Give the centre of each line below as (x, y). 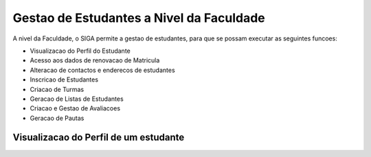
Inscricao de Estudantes (64, 80)
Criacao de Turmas (57, 89)
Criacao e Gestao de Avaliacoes (75, 108)
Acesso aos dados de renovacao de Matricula (95, 60)
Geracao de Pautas (57, 118)
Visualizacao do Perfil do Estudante (80, 51)
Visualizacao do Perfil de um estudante (99, 137)
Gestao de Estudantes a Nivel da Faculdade (139, 18)
